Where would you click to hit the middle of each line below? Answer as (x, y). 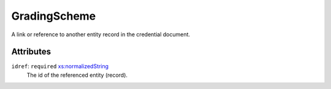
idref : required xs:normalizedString (60, 66)
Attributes (31, 52)
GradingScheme (54, 16)
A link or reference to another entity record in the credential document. (101, 34)
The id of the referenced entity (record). (77, 75)
